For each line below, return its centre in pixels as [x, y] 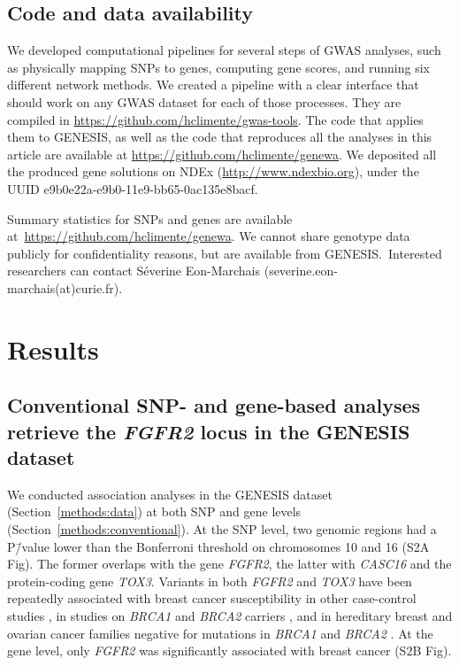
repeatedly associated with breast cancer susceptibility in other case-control [212, 598]
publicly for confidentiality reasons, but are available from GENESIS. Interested [225, 253]
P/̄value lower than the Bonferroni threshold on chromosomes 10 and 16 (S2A [218, 546]
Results [53, 348]
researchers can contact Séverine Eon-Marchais [134, 271]
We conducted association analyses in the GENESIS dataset [170, 494]
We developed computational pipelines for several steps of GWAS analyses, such [224, 50]
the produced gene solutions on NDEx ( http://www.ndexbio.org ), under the [213, 171]
